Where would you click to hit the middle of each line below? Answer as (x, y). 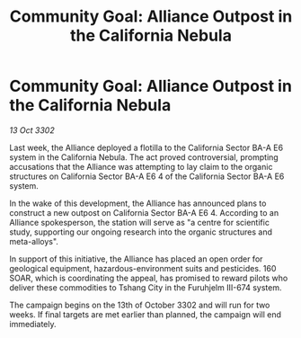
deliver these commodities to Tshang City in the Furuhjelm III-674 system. (146, 287)
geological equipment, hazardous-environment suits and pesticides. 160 (143, 268)
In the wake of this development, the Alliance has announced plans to (138, 203)
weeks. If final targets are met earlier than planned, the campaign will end (145, 314)
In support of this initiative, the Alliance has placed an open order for (136, 259)
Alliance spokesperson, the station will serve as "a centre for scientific (139, 222)
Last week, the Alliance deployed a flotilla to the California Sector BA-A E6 (146, 147)
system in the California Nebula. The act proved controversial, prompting (144, 157)
